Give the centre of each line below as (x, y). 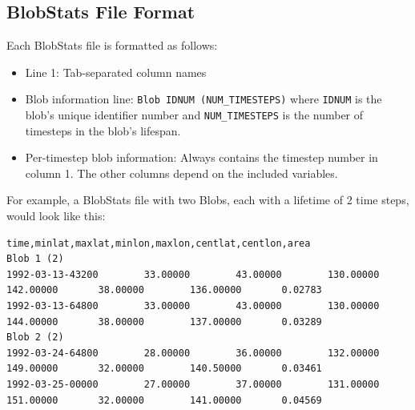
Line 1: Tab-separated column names (116, 72)
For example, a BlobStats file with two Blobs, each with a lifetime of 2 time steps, (208, 200)
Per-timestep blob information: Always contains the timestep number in (201, 157)
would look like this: (56, 216)
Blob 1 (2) (35, 259)
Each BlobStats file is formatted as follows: (112, 45)
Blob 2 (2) (35, 338)
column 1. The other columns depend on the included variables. (181, 173)
